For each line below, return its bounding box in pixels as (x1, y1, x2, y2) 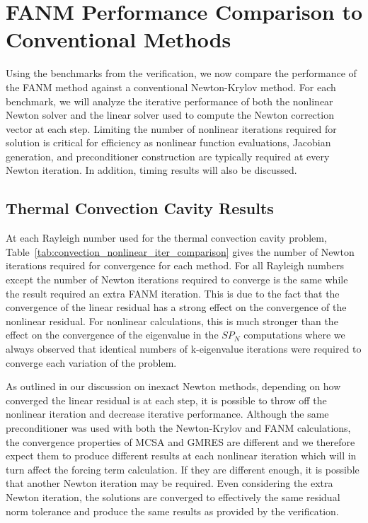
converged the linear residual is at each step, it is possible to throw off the (6, 392, 327, 407)
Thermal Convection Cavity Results (6, 197, 274, 219)
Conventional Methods (6, 25, 231, 54)
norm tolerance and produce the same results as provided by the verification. (6, 503, 339, 518)
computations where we (243, 327, 345, 342)
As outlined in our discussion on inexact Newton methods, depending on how (6, 379, 341, 394)
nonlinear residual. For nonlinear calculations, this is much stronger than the (6, 313, 338, 328)
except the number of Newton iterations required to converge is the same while (6, 272, 348, 287)
